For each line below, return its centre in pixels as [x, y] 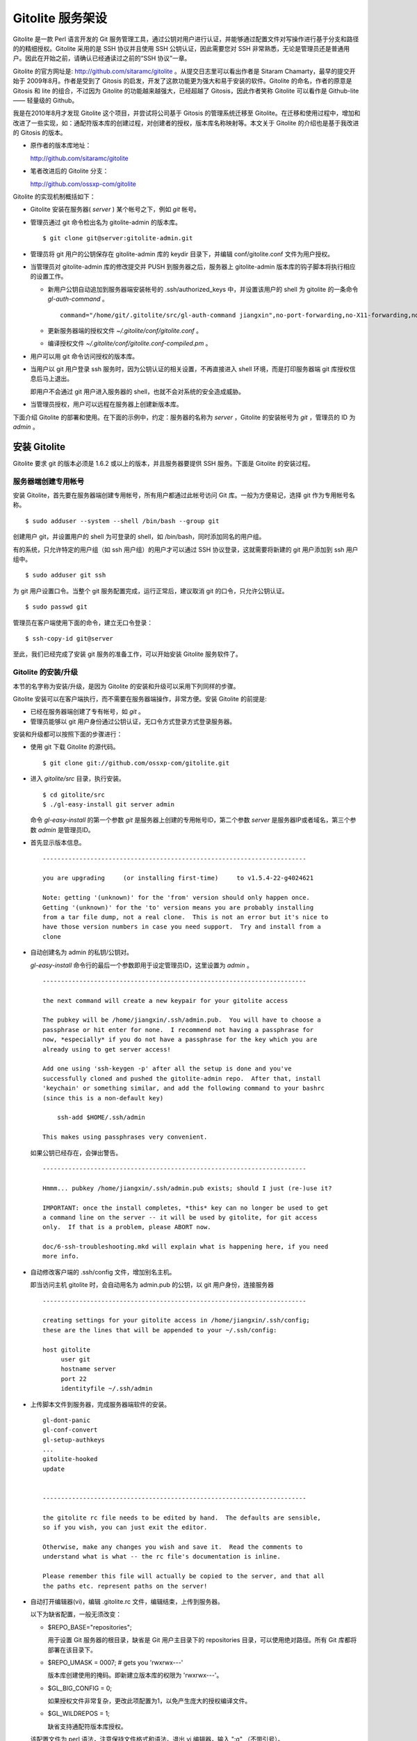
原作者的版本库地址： [61, 146]
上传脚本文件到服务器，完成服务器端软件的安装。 [100, 1404]
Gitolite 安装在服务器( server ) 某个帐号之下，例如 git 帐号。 [115, 210]
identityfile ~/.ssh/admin [107, 1389]
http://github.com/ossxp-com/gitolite [83, 184]
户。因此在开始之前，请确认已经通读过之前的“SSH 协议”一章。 [102, 58]
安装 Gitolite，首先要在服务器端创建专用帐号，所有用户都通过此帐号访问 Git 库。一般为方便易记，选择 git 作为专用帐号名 [184, 495]
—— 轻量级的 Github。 [46, 100]
